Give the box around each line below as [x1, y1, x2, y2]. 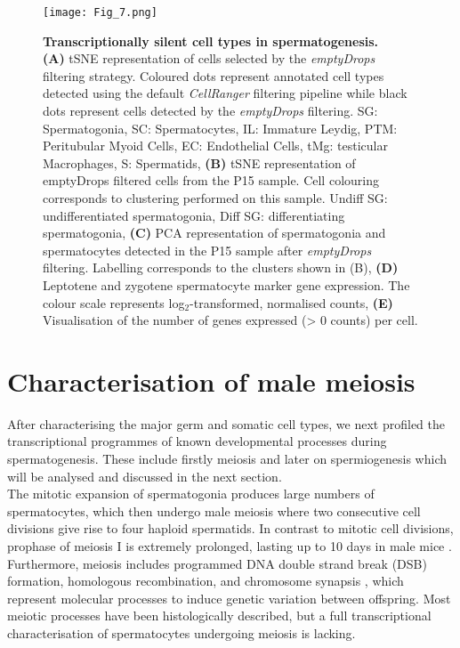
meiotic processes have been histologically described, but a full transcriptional [7, 606, 432, 625]
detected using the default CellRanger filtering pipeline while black [43, 84, 408, 102]
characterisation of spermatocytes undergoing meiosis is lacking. [7, 624, 356, 642]
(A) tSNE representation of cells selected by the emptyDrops [43, 49, 375, 68]
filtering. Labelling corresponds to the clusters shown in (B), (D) [43, 258, 399, 277]
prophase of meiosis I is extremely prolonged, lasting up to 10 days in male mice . [7, 537, 452, 555]
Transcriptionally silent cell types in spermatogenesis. [43, 31, 379, 50]
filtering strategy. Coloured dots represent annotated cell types [43, 66, 384, 85]
